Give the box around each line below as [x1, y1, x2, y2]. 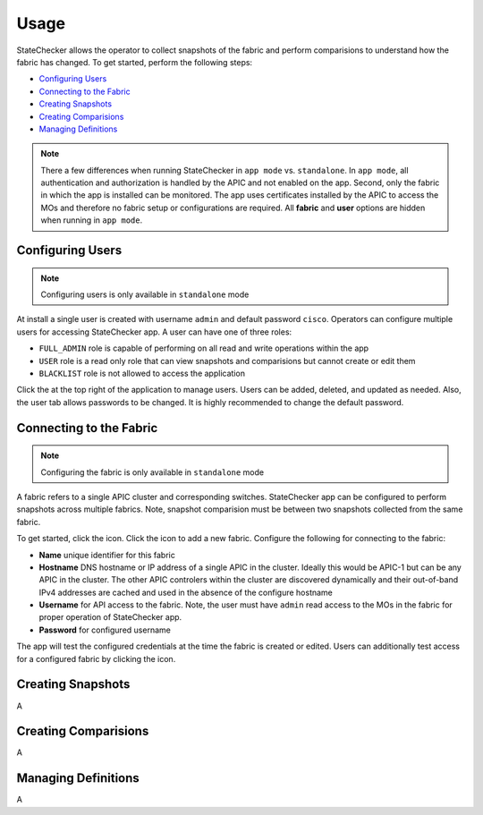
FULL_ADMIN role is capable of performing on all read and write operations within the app [38, 343, 369, 353]
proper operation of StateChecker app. [38, 612, 182, 623]
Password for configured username [38, 624, 172, 635]
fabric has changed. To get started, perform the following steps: [16, 56, 253, 67]
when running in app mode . [40, 215, 143, 225]
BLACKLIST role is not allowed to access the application [38, 368, 246, 378]
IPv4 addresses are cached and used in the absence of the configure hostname [38, 587, 333, 598]
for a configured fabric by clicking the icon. [16, 653, 176, 664]
